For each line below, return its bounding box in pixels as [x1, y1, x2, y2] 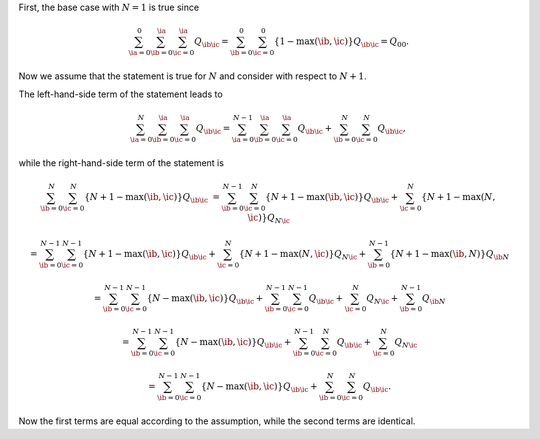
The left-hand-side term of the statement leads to [18, 88, 224, 100]
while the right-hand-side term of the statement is [18, 157, 225, 169]
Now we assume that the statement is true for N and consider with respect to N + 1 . [18, 70, 367, 82]
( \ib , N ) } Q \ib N [449, 248, 510, 262]
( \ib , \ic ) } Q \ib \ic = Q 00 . [314, 36, 410, 49]
